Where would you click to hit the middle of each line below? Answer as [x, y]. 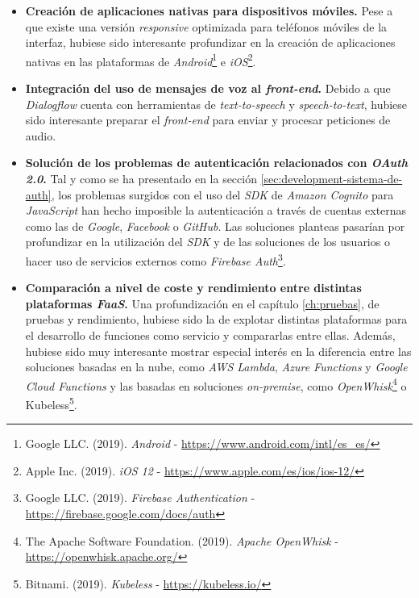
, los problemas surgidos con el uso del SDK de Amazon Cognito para [222, 194]
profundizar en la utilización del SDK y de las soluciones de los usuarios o [207, 242]
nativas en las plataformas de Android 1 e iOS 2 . [141, 60]
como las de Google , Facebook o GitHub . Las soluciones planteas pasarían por [215, 226]
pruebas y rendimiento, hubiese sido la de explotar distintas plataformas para [216, 319]
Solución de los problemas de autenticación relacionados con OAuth [216, 163]
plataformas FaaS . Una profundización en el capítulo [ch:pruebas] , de [202, 303]
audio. [41, 135]
